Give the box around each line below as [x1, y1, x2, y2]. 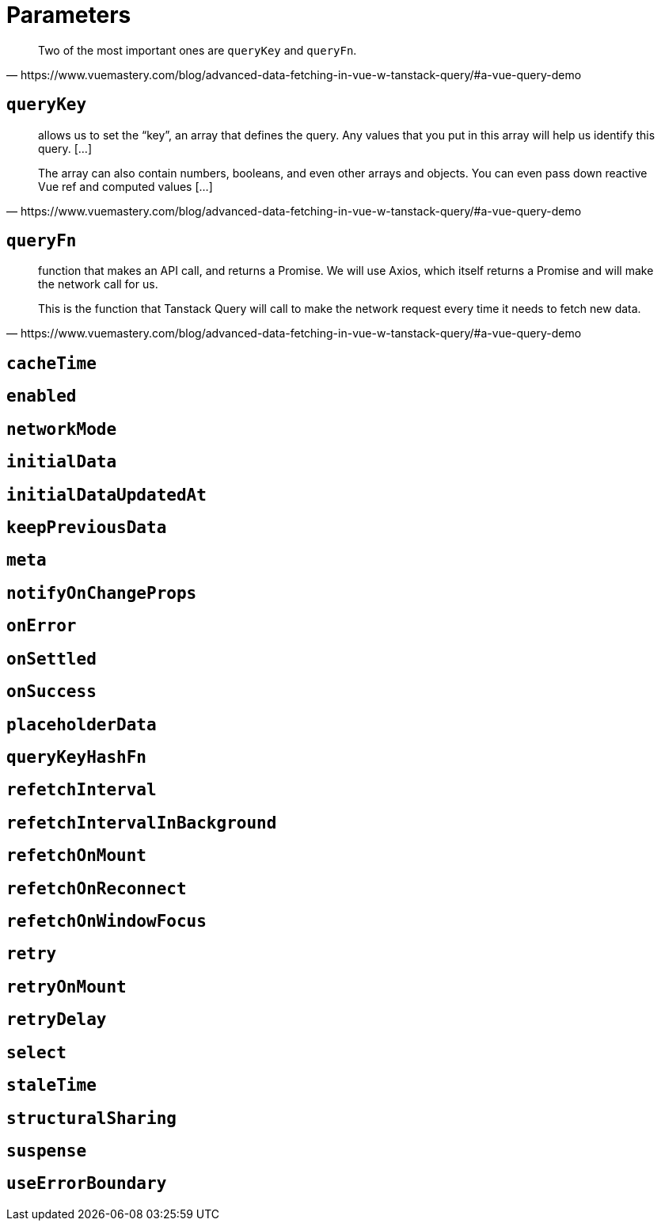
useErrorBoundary [6, 1174, 167, 1194]
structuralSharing [6, 1108, 177, 1128]
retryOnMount [6, 977, 127, 996]
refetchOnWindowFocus [6, 912, 207, 932]
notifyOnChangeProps [6, 583, 197, 603]
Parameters [6, 2, 131, 29]
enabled [6, 387, 77, 406]
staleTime [6, 1076, 97, 1096]
